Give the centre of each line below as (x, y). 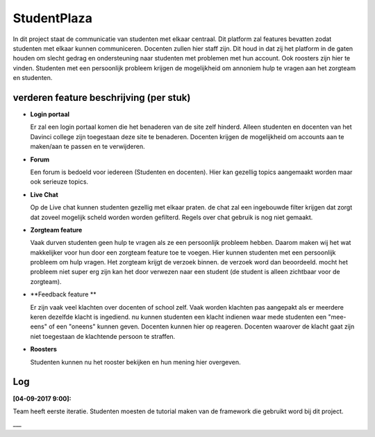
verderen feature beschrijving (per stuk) (102, 97)
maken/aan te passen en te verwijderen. (87, 147)
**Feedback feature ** (63, 294)
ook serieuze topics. (59, 182)
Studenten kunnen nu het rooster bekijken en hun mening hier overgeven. (135, 362)
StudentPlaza (53, 18)
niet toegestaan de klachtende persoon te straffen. (103, 336)
